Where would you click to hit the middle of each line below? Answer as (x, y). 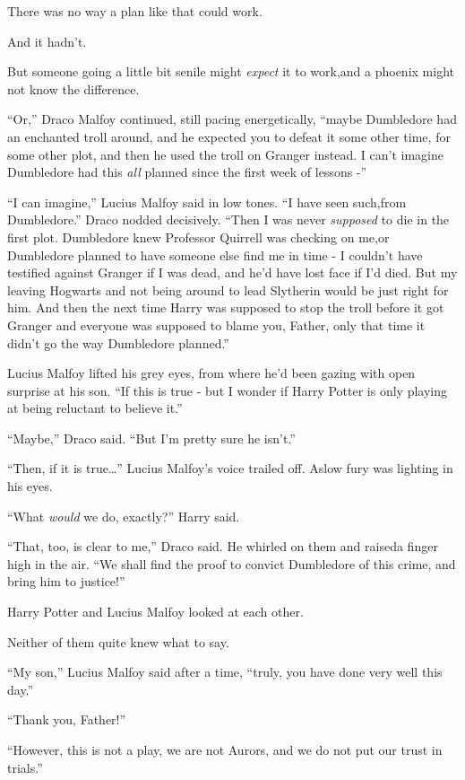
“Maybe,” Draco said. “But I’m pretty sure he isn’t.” (151, 438)
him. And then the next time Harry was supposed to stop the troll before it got (226, 307)
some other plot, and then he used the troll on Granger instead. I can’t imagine (225, 154)
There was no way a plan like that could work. (135, 11)
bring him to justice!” (66, 581)
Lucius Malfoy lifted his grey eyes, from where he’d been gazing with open (211, 373)
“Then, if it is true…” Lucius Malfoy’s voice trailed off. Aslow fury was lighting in (230, 468)
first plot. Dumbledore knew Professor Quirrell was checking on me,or (198, 237)
